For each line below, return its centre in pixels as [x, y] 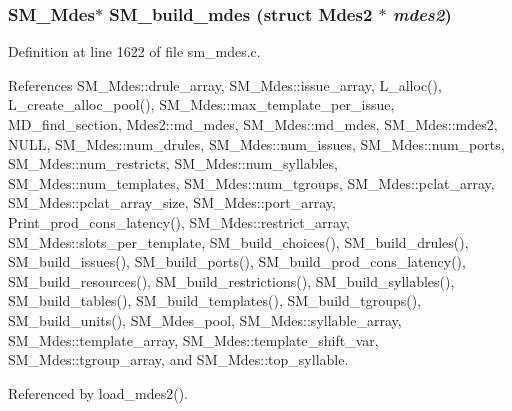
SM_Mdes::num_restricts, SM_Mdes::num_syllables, [173, 163]
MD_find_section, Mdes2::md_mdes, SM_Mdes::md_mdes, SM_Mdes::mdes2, [253, 124]
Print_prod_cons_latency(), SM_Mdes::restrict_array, [179, 221]
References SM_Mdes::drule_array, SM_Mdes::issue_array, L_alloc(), [225, 84]
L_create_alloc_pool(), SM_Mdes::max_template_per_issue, [201, 104]
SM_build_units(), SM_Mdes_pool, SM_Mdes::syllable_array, [205, 319]
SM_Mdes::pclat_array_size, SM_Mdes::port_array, [172, 202]
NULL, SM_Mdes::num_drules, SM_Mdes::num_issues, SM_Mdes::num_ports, [256, 143]
